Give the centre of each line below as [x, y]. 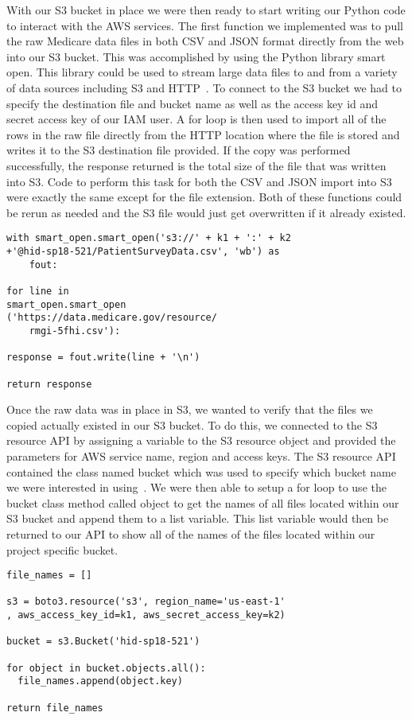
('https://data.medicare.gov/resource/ [112, 318]
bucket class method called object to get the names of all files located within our [203, 502]
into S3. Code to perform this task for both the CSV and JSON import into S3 [199, 181]
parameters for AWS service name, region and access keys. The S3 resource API [201, 455]
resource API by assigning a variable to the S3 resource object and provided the [201, 440]
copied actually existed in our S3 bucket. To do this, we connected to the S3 [192, 424]
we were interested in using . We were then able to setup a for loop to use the [196, 487]
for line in [38, 291]
